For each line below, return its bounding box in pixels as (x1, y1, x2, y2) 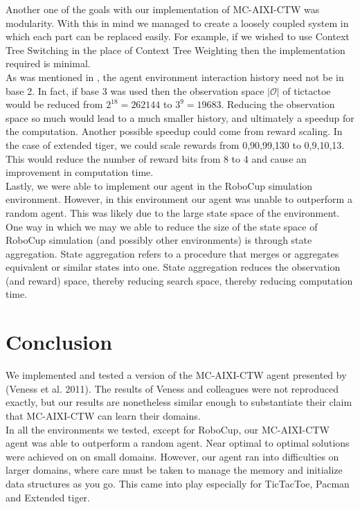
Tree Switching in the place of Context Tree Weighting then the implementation (6, 42, 345, 57)
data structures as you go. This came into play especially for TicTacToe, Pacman (6, 476, 350, 490)
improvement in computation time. (6, 165, 154, 179)
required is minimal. (6, 56, 91, 71)
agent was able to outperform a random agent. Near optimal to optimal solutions (6, 436, 350, 450)
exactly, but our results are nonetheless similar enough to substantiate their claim (6, 395, 352, 409)
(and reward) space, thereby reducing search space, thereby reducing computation (6, 273, 353, 287)
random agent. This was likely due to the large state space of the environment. (6, 205, 340, 220)
